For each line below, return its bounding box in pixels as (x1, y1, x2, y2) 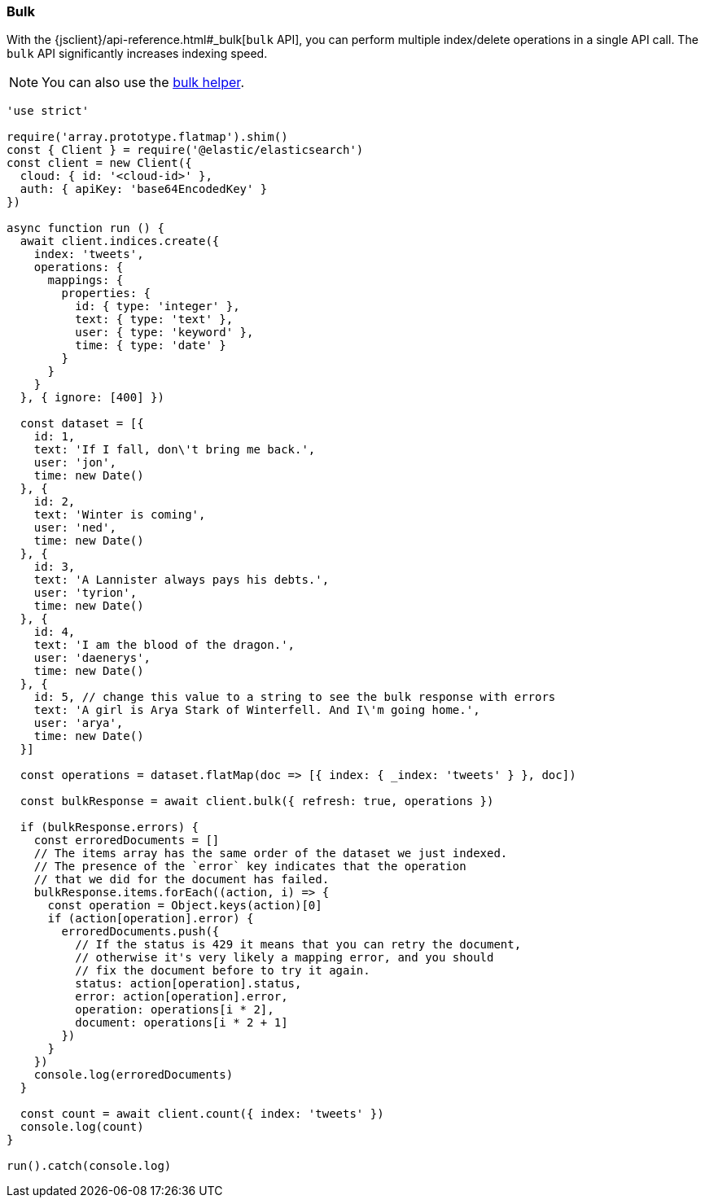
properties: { (61, 287, 151, 300)
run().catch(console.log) (7, 1159, 172, 1173)
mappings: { (47, 274, 124, 287)
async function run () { (7, 221, 164, 235)
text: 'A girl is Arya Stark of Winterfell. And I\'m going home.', (33, 703, 480, 717)
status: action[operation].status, (75, 977, 302, 991)
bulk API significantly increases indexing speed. (7, 46, 268, 61)
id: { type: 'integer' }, (75, 300, 240, 313)
